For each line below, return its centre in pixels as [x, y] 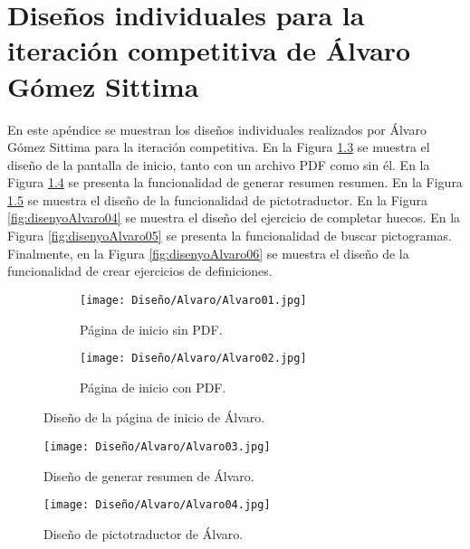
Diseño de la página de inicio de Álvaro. [154, 417]
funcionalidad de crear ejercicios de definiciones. [140, 271]
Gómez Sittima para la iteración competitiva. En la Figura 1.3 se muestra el [219, 147]
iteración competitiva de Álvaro [209, 50]
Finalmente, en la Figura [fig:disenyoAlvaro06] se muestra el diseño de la [208, 253]
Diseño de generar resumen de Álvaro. [149, 475]
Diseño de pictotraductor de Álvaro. [144, 533]
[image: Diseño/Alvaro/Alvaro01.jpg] [193, 300]
